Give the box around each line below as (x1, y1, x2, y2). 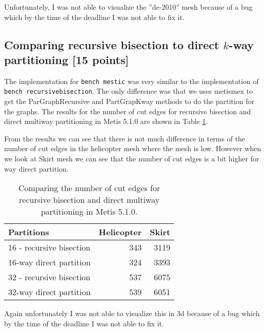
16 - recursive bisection (8, 241, 91, 254)
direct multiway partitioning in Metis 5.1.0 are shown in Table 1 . (4, 116, 208, 127)
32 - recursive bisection (8, 271, 91, 283)
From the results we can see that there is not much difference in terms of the (4, 133, 246, 143)
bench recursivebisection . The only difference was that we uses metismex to (4, 86, 253, 96)
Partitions (8, 226, 49, 238)
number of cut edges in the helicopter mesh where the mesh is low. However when (4, 143, 261, 154)
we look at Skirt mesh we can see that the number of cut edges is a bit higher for (4, 153, 259, 164)
